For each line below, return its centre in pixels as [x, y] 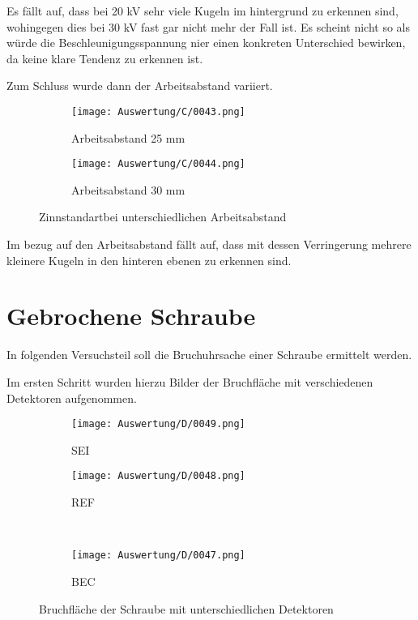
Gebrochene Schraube [131, 316]
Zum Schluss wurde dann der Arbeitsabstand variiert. [140, 86]
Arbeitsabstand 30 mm [128, 189]
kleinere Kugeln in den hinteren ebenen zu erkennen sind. [149, 260]
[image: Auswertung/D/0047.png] [158, 556]
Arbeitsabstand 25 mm [128, 137]
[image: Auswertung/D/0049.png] [158, 424]
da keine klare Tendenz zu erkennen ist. [105, 58]
